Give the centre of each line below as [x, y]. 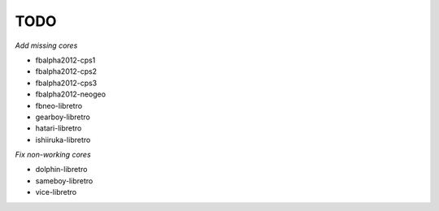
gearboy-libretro [63, 117]
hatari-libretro [59, 128]
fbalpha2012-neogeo [70, 94]
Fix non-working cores [53, 155]
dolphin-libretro [61, 170]
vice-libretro [56, 192]
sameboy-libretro [64, 181]
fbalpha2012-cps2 [66, 71]
